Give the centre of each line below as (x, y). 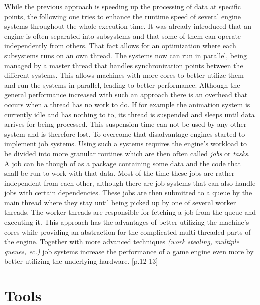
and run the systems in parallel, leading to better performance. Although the (122, 85)
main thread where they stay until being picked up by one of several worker (120, 202)
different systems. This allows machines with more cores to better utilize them (124, 75)
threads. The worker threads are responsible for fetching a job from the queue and (130, 212)
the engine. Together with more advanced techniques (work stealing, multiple (122, 241)
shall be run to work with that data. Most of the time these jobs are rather (120, 173)
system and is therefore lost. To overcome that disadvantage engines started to (125, 134)
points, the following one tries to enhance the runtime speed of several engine (123, 16)
